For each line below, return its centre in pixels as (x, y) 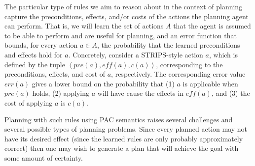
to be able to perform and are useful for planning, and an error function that (121, 35)
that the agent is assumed (212, 26)
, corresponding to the (189, 64)
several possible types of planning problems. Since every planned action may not (126, 129)
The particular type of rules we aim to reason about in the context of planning (124, 6)
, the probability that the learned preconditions (169, 45)
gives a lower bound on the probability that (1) (103, 83)
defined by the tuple (35, 64)
